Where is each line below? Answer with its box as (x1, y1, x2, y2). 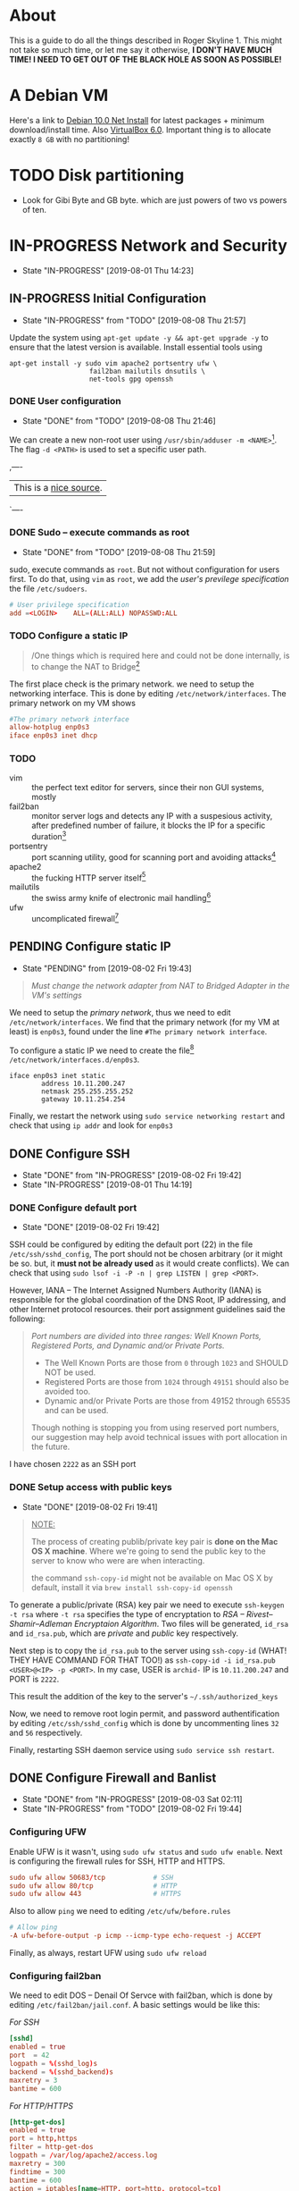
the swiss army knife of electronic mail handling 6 (31, 891, 212, 904)
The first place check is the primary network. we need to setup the (9, 678, 254, 689)
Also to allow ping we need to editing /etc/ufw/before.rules (9, 1906, 231, 1917)
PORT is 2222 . (9, 1673, 60, 1684)
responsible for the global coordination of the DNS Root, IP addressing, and (9, 1294, 287, 1305)
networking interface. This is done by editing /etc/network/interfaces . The (9, 687, 287, 698)
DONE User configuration (9, 395, 122, 408)
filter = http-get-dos (9, 2143, 94, 2152)
